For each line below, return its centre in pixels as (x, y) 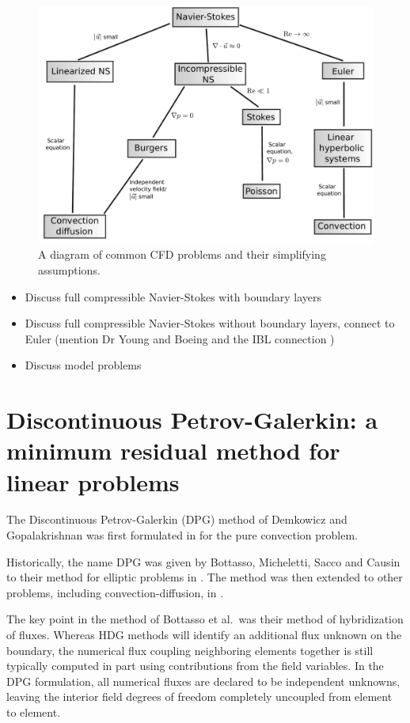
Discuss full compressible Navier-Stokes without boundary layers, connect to (210, 323)
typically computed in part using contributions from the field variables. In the (195, 666)
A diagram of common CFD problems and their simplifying (182, 254)
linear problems (93, 481)
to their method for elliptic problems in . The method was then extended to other (205, 577)
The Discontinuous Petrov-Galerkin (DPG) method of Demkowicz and (177, 519)
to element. (34, 712)
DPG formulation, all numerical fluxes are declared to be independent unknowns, (203, 681)
